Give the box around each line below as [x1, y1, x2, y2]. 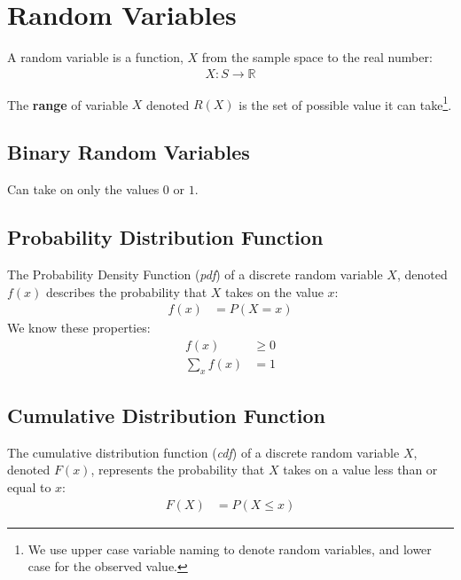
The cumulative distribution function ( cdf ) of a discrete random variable [7, 443, 400, 461]
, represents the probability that [90, 460, 265, 479]
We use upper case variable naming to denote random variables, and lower [27, 539, 432, 558]
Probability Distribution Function [7, 223, 324, 251]
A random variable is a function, [7, 48, 184, 67]
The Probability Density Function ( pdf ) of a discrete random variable [7, 265, 383, 283]
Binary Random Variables [7, 138, 250, 166]
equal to [7, 478, 51, 497]
